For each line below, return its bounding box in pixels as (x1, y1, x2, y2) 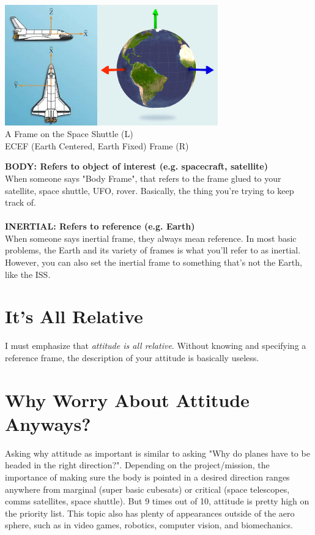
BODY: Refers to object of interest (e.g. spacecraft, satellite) (5, 160, 269, 173)
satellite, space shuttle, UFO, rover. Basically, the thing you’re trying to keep (5, 184, 294, 196)
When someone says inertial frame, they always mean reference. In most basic (5, 231, 297, 244)
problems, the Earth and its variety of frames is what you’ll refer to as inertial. (5, 244, 301, 256)
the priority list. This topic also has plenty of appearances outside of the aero (5, 506, 295, 519)
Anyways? (5, 411, 91, 436)
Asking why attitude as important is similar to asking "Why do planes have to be (5, 446, 310, 459)
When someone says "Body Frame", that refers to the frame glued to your (5, 171, 281, 184)
